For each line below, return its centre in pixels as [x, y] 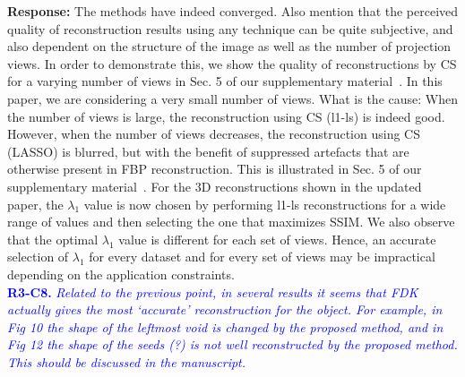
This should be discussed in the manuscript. [127, 361]
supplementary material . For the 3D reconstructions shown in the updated [215, 186]
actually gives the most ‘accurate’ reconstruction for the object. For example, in [225, 309]
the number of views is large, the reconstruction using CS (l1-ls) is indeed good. [226, 116]
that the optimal [53, 239]
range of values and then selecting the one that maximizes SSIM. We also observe [231, 222]
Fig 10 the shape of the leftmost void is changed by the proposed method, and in [225, 326]
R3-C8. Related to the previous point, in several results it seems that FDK [213, 291]
